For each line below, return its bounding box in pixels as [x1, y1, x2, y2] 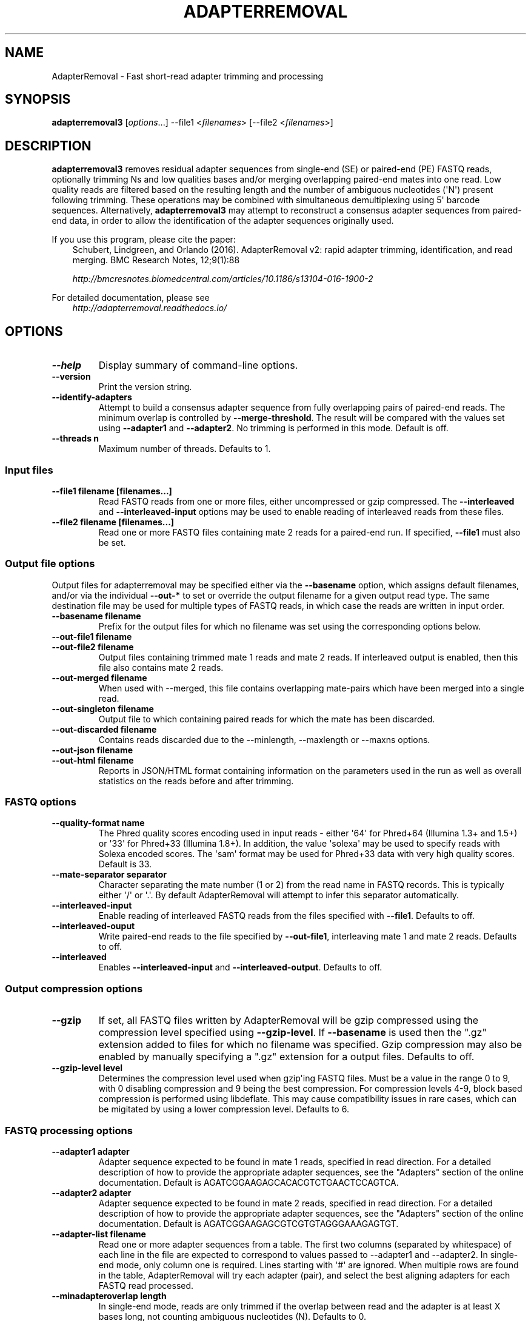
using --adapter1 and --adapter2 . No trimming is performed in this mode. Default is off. [98, 423, 449, 434]
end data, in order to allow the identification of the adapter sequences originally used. [52, 215, 394, 226]
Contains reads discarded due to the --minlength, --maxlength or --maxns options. [98, 734, 430, 745]
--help [52, 359, 82, 372]
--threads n [52, 433, 99, 444]
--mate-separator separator [52, 869, 167, 880]
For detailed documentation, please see [52, 292, 210, 303]
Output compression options [5, 982, 143, 995]
